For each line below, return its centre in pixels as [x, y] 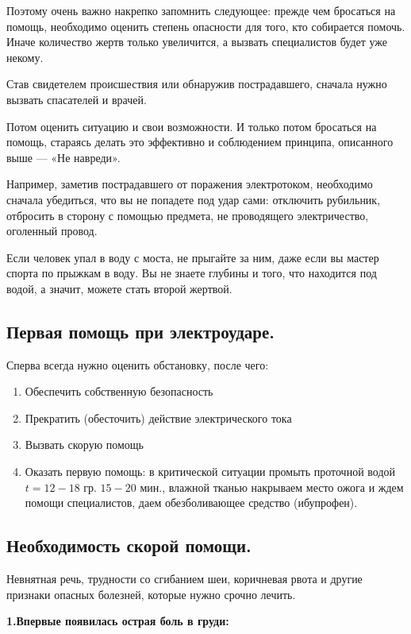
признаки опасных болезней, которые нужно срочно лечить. [151, 594]
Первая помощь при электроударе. [140, 331]
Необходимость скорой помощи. [129, 545]
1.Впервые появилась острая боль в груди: [118, 621]
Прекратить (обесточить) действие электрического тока [158, 418]
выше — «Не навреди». [63, 157]
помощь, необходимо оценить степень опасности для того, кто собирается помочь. [206, 26]
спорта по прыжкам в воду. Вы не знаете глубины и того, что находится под [192, 273]
